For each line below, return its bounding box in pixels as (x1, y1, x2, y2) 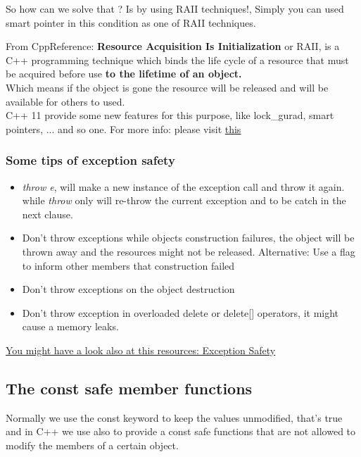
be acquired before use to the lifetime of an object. (6, 66, 242, 81)
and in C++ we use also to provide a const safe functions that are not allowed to (6, 424, 356, 439)
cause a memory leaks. (22, 319, 119, 334)
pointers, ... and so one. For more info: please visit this (6, 121, 241, 136)
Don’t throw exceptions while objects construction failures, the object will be (22, 230, 355, 245)
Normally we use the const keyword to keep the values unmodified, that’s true (6, 410, 343, 425)
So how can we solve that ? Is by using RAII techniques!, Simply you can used (6, 1, 344, 15)
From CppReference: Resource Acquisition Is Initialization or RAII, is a (6, 39, 340, 54)
